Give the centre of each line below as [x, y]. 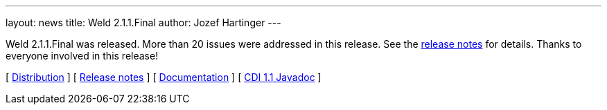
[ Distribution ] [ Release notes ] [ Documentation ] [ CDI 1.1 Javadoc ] [164, 77]
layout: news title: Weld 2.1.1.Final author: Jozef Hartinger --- [143, 22]
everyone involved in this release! [82, 56]
